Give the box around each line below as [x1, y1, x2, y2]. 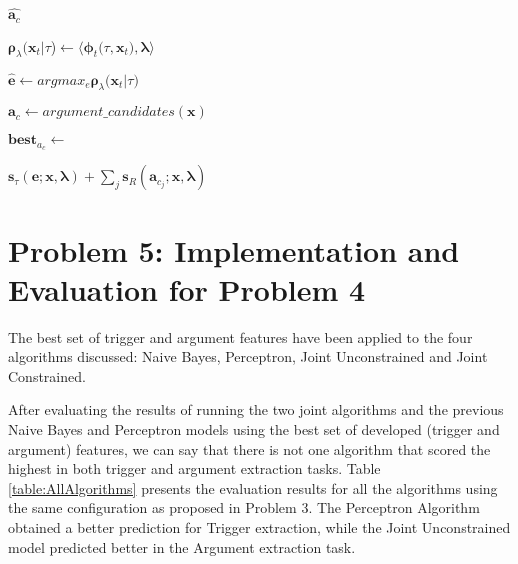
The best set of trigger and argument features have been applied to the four [8, 326, 473, 347]
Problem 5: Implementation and [8, 229, 460, 270]
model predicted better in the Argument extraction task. [8, 536, 356, 557]
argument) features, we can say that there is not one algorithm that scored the [8, 438, 491, 459]
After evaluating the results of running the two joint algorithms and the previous [8, 399, 504, 420]
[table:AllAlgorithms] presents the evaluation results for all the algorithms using [8, 477, 498, 498]
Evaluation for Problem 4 [8, 268, 366, 309]
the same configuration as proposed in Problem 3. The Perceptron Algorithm [8, 497, 480, 518]
